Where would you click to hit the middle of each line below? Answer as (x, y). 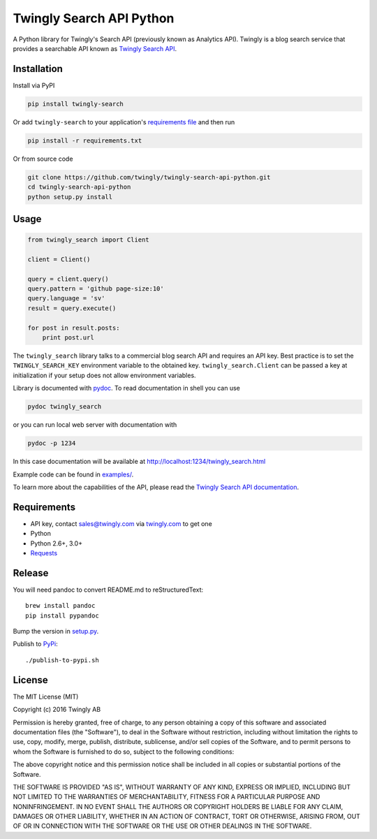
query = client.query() (68, 279)
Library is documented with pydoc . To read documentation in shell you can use (126, 388)
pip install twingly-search (75, 104)
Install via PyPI (34, 85)
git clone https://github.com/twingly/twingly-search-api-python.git (149, 177)
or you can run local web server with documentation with (95, 425)
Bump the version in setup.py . (56, 632)
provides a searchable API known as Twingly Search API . (95, 48)
